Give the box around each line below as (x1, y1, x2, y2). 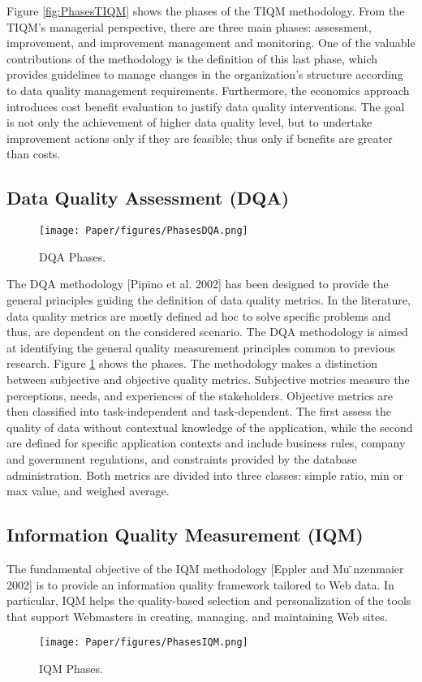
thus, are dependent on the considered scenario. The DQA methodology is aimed (6, 323, 408, 340)
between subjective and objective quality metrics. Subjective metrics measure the (6, 370, 410, 387)
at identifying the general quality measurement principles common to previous (6, 339, 395, 356)
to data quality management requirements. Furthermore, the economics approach (6, 81, 410, 98)
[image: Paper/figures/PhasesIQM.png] (39, 637, 248, 649)
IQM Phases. (39, 659, 103, 676)
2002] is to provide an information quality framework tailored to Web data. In (6, 576, 394, 593)
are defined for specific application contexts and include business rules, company (6, 434, 406, 451)
